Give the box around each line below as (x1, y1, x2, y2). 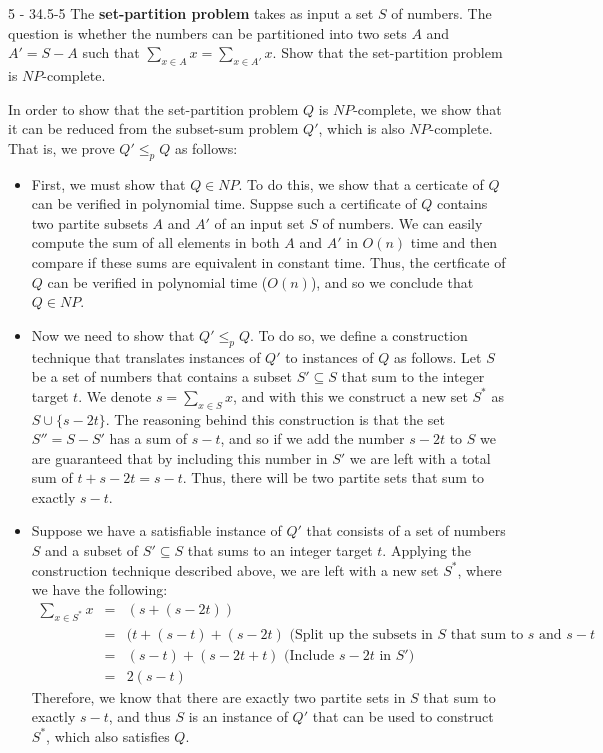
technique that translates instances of (31, 346, 261, 367)
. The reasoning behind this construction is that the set (105, 408, 445, 429)
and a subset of (45, 540, 139, 561)
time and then (410, 232, 498, 253)
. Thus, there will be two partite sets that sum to (182, 467, 485, 488)
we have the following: (31, 579, 168, 600)
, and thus (108, 706, 171, 727)
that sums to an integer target (187, 540, 373, 561)
